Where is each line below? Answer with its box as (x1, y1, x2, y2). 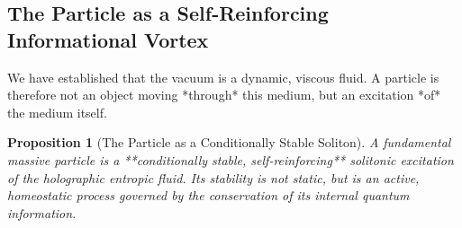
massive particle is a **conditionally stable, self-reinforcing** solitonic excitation (7, 150, 454, 169)
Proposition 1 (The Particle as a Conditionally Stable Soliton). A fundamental (7, 133, 451, 152)
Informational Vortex (7, 25, 209, 53)
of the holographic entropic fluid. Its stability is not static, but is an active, (7, 168, 420, 187)
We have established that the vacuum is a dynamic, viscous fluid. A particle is (7, 67, 439, 86)
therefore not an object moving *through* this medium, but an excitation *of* (7, 85, 441, 104)
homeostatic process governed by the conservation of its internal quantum (7, 186, 410, 205)
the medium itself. (7, 102, 107, 121)
